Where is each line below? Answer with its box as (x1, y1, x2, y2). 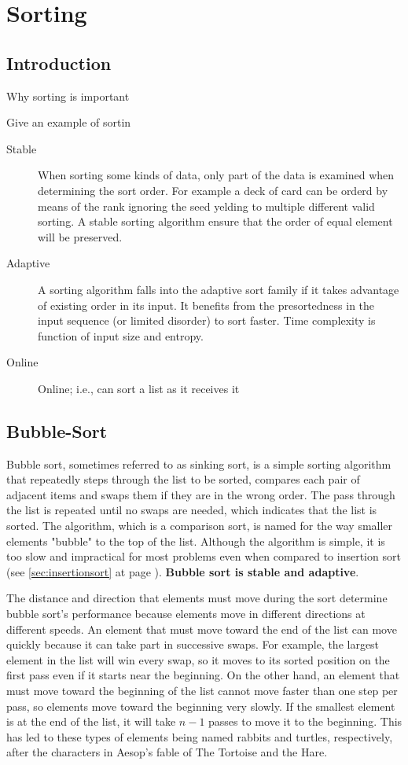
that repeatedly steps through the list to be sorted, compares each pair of (6, 471, 360, 487)
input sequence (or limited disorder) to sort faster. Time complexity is (38, 312, 376, 329)
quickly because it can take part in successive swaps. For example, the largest (6, 636, 380, 653)
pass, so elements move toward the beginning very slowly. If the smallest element (6, 697, 395, 714)
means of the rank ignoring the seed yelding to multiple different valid (38, 197, 375, 214)
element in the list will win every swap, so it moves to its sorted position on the (6, 651, 390, 668)
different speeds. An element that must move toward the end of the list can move (6, 620, 397, 637)
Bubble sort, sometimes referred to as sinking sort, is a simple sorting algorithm (6, 455, 391, 472)
